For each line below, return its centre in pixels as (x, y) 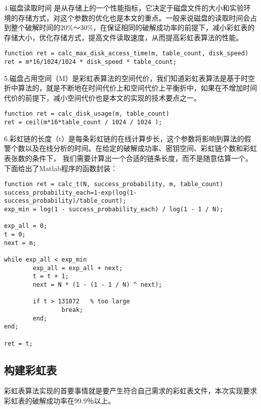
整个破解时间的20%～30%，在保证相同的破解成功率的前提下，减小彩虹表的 (133, 27)
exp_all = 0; (26, 226)
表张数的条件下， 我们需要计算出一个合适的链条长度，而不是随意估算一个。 (128, 158)
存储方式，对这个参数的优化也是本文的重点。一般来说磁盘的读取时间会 (134, 17)
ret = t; (19, 343)
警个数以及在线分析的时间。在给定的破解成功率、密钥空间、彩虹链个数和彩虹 (130, 148)
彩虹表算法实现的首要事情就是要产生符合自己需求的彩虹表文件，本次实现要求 (130, 391)
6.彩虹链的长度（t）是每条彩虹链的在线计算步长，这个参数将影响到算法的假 (128, 138)
